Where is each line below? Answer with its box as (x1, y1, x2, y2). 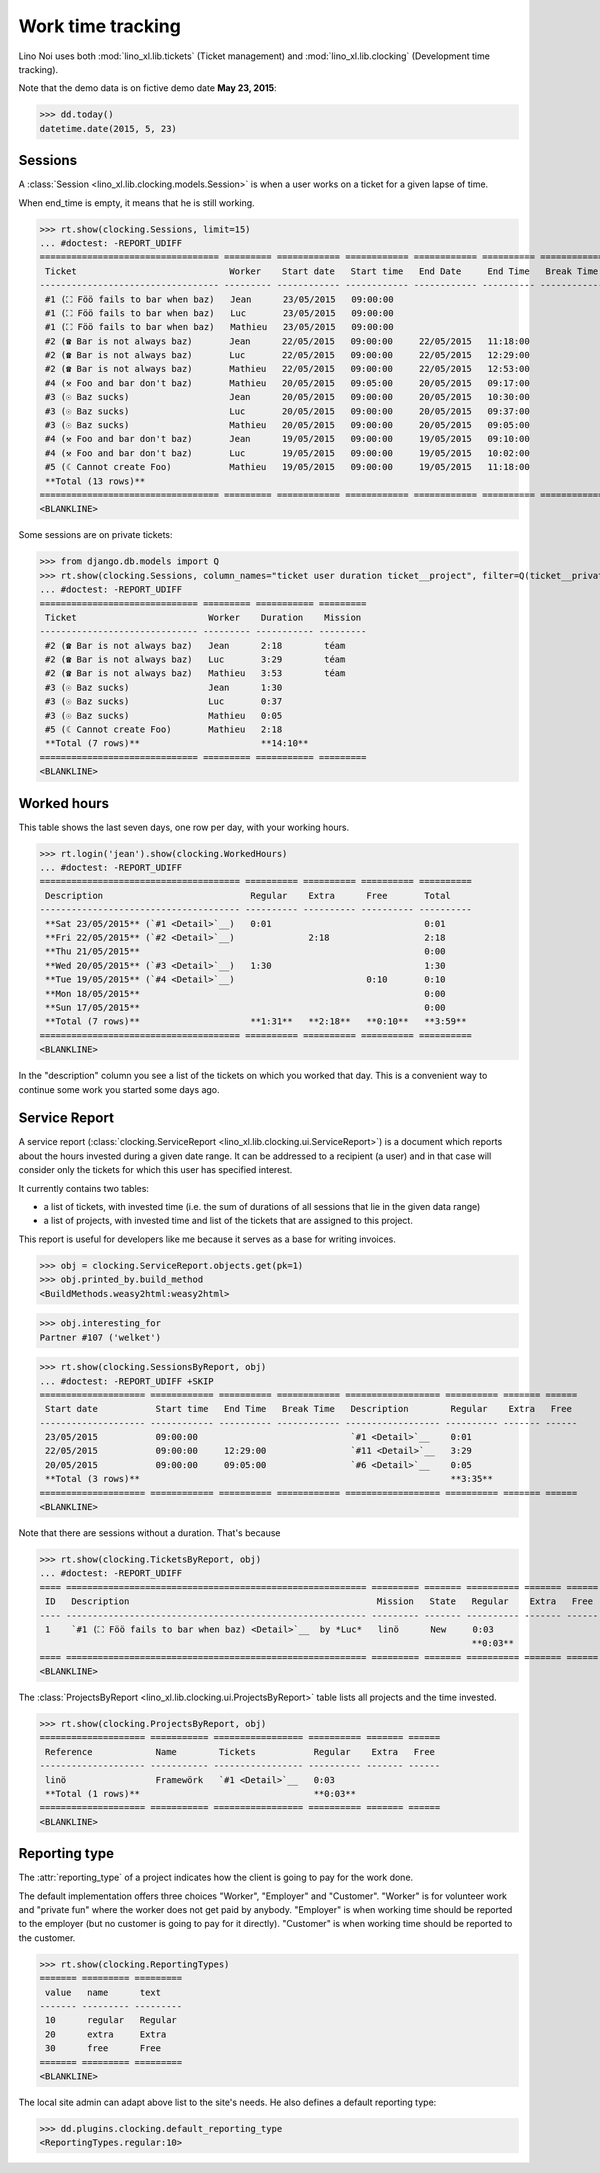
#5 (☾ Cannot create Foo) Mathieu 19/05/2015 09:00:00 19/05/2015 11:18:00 (45, 461, 530, 473)
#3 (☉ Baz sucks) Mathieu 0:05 (45, 710, 283, 721)
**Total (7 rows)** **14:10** (45, 738, 309, 749)
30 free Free (45, 2043, 162, 2054)
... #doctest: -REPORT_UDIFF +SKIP (39, 1375, 214, 1387)
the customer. (18, 1931, 76, 1944)
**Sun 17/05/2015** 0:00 (45, 1002, 446, 1013)
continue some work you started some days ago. (18, 1083, 220, 1095)
